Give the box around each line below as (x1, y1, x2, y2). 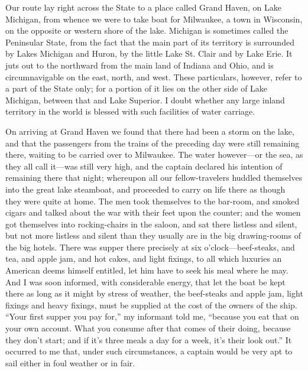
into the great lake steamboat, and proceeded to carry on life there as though (5, 183, 286, 195)
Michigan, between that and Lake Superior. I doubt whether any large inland (5, 93, 285, 106)
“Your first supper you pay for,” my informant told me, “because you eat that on (5, 310, 299, 323)
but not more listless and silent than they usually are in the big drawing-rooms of (5, 229, 301, 242)
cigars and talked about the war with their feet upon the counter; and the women (5, 206, 301, 219)
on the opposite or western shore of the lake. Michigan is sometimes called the (5, 24, 288, 37)
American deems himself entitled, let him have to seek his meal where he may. (5, 264, 288, 276)
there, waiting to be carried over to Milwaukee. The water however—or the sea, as (5, 148, 303, 161)
